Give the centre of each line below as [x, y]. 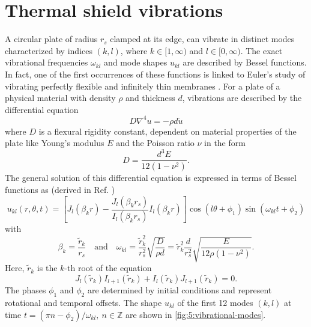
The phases [26, 290]
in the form [225, 143]
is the [47, 268]
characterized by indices [49, 50]
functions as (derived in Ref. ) [60, 189]
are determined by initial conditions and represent [180, 290]
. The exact [261, 50]
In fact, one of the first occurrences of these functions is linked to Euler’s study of [155, 74]
